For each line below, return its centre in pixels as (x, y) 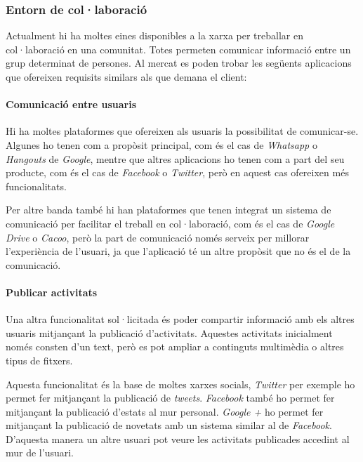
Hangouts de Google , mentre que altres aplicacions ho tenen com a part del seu (175, 158)
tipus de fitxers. (39, 360)
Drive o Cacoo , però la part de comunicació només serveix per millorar (158, 237)
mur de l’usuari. (40, 453)
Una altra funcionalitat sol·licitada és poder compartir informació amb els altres (180, 319)
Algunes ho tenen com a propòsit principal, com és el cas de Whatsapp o (161, 144)
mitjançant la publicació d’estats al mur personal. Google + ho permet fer (165, 411)
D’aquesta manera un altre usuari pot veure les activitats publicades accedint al (178, 438)
